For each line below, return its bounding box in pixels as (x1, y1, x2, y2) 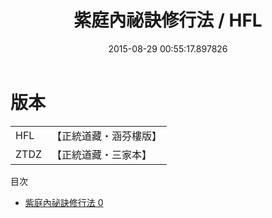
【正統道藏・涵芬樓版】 (51, 129, 163, 143)
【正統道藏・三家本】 (51, 147, 153, 161)
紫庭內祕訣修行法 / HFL (73, 9, 263, 32)
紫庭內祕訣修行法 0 (24, 196, 104, 208)
